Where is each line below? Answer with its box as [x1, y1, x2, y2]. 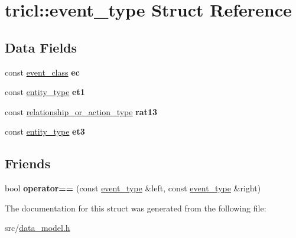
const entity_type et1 [5, 86, 85, 98]
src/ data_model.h [5, 221, 70, 234]
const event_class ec [5, 66, 80, 78]
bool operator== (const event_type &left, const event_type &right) [5, 182, 261, 194]
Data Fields [5, 38, 77, 56]
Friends [5, 154, 51, 172]
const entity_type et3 [5, 125, 85, 138]
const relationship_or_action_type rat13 [5, 105, 157, 118]
